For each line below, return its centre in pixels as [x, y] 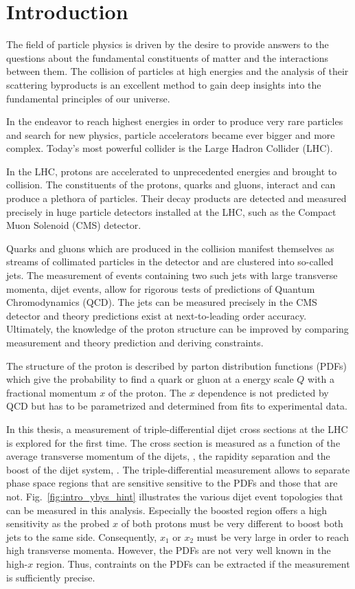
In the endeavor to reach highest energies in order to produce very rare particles [175, 121]
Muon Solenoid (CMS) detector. [74, 225]
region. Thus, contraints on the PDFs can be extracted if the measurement [193, 563]
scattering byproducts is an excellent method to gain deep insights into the [164, 84]
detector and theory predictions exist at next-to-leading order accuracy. [157, 315]
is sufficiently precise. [51, 577]
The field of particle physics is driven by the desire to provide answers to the [168, 44]
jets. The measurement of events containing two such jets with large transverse [172, 275]
